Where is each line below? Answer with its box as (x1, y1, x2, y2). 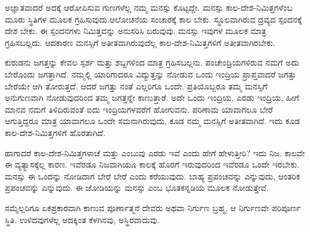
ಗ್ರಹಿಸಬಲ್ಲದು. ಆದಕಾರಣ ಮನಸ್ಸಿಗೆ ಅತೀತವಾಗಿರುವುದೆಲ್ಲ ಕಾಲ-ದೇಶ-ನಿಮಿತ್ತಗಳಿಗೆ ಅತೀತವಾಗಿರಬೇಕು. (5, 36, 275, 48)
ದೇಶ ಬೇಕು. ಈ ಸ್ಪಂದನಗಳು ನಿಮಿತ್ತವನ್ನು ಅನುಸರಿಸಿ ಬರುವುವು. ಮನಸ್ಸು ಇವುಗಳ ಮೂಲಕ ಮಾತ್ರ (5, 24, 266, 37)
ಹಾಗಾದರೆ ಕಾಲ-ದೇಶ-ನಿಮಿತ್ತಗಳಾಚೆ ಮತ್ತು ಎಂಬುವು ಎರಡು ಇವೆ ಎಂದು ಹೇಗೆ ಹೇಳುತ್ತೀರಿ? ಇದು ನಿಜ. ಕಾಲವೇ (5, 146, 305, 159)
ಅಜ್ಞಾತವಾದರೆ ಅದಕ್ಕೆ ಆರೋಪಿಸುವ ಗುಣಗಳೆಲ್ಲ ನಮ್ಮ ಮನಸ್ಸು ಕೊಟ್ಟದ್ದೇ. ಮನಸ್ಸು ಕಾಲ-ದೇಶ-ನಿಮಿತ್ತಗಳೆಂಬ (5, 1, 293, 13)
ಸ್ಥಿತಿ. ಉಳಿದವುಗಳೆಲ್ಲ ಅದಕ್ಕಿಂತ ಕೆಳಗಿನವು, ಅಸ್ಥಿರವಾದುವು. (5, 213, 160, 225)
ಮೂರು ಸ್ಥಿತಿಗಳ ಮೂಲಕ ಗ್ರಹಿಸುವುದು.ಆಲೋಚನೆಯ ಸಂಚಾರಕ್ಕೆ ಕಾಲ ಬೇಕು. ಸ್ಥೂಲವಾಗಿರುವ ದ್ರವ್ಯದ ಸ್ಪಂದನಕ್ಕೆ (5, 13, 302, 25)
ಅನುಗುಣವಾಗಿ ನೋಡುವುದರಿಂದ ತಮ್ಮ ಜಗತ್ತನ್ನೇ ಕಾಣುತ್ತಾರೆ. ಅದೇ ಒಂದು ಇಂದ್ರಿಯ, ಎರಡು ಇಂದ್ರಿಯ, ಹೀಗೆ (5, 91, 299, 104)
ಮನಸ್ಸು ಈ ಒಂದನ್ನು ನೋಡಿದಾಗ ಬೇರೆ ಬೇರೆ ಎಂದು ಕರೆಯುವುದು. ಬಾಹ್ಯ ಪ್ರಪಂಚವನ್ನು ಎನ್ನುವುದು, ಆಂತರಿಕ (5, 169, 300, 182)
